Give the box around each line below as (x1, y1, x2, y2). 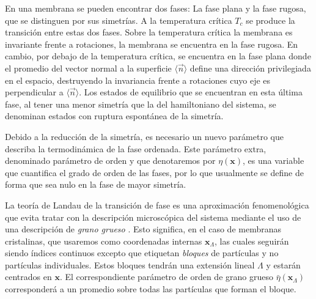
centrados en (5, 270, 52, 283)
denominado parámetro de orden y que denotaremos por (5, 154, 216, 167)
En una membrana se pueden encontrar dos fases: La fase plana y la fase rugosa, (5, 2, 306, 14)
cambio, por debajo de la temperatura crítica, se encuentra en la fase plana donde (5, 50, 311, 62)
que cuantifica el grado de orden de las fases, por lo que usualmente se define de (5, 166, 304, 179)
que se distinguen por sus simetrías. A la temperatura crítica (5, 13, 232, 26)
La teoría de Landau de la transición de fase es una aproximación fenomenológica (5, 198, 309, 211)
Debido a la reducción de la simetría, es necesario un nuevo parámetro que (5, 130, 284, 142)
